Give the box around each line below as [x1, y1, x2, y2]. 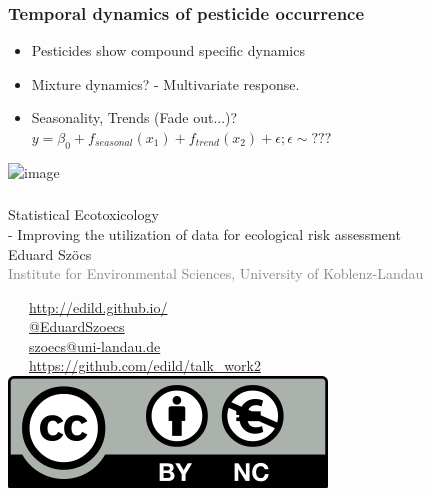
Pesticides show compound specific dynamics [31, 40, 305, 61]
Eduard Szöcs [8, 243, 92, 264]
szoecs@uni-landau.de [29, 335, 161, 356]
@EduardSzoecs [29, 316, 125, 337]
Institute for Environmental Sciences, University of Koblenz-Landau [8, 263, 424, 284]
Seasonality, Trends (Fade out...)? [31, 107, 238, 128]
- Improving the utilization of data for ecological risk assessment [8, 223, 401, 244]
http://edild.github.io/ [29, 296, 168, 317]
